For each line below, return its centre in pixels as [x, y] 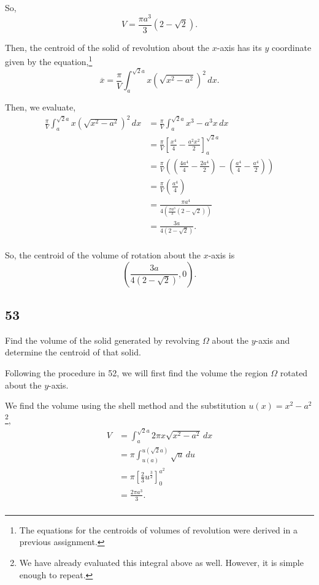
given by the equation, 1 [49, 60]
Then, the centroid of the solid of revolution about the [107, 47]
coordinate [291, 47]
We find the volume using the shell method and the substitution [125, 405]
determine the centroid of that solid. [73, 352]
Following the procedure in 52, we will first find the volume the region [136, 373]
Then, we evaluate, [40, 107]
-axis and [273, 340]
